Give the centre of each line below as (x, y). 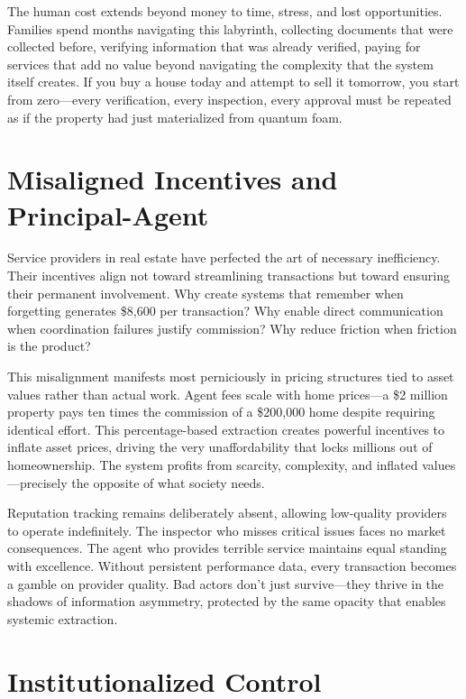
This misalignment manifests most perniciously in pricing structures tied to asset (231, 377)
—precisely (37, 482)
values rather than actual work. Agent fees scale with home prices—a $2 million (228, 394)
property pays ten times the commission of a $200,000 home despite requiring (221, 412)
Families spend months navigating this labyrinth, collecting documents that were (230, 28)
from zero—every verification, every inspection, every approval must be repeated (229, 99)
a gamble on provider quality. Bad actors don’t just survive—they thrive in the (226, 583)
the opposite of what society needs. (168, 482)
